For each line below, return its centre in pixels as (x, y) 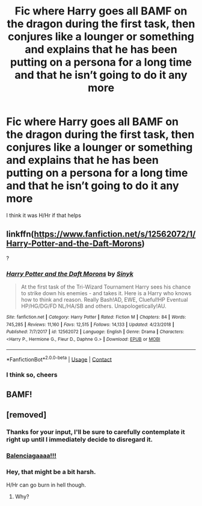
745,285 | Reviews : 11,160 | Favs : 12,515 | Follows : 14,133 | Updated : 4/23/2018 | (90, 324)
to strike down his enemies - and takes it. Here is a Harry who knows (106, 293)
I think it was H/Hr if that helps (44, 215)
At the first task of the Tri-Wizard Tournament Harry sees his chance (106, 287)
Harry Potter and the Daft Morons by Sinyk (70, 273)
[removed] (26, 415)
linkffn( (20, 234)
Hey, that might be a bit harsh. (51, 472)
